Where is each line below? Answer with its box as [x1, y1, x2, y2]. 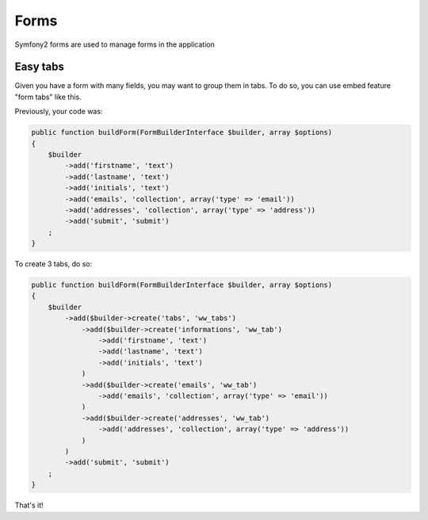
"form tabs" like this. [14, 92, 82, 101]
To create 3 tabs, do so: [14, 259, 93, 269]
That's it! [14, 500, 44, 510]
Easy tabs [14, 60, 65, 74]
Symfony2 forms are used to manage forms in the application [14, 40, 216, 49]
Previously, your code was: [14, 107, 103, 117]
